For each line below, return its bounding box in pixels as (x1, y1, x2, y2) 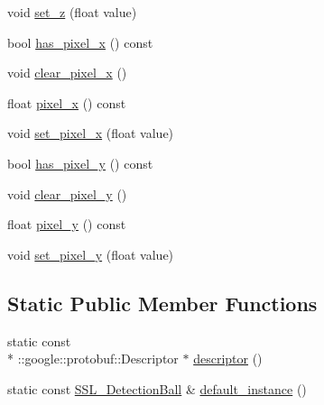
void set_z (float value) (7, 3, 137, 21)
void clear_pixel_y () (7, 184, 127, 203)
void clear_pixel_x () (7, 63, 127, 82)
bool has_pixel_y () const (7, 153, 153, 172)
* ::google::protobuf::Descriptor (7, 349, 179, 368)
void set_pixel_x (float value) (7, 124, 174, 143)
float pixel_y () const (7, 215, 126, 234)
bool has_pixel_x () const (7, 32, 153, 51)
